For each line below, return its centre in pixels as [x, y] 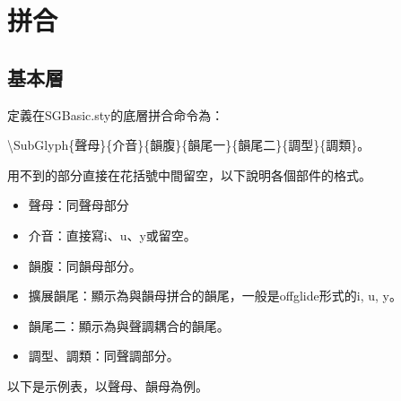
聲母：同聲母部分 [78, 205]
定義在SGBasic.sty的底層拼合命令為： [116, 114]
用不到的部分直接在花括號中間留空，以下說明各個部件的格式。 [189, 174]
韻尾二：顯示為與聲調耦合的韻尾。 [129, 325]
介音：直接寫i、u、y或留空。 [112, 235]
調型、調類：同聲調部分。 [104, 356]
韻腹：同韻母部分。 [85, 265]
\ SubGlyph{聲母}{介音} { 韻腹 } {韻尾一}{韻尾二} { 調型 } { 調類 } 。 [189, 145]
